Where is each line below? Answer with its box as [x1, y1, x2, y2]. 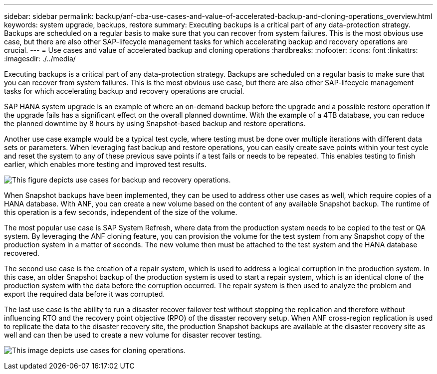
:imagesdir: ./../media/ [4, 54, 76, 63]
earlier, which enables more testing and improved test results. [4, 160, 207, 169]
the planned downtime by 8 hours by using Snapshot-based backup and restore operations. [4, 119, 306, 128]
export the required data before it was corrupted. [4, 290, 165, 298]
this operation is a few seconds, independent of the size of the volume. [4, 208, 237, 216]
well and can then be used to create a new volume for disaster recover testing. [4, 331, 262, 339]
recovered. [4, 249, 39, 257]
